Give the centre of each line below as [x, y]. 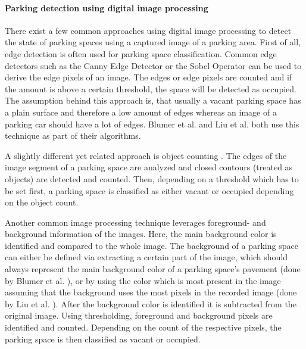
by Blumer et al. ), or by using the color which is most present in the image [143, 280]
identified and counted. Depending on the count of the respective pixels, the [143, 327]
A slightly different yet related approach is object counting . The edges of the [146, 155]
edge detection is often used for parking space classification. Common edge [141, 53]
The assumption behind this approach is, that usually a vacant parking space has [153, 100]
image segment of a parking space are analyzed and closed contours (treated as [149, 167]
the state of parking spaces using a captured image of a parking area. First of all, [153, 42]
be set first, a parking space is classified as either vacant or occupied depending [149, 190]
